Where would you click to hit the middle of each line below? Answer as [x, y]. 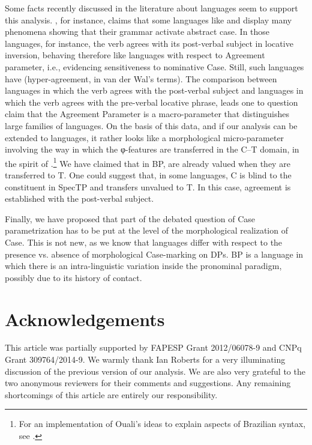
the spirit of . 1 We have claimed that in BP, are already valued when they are [148, 162]
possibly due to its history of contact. [73, 277]
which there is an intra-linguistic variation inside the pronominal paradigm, [143, 266]
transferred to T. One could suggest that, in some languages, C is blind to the [148, 174]
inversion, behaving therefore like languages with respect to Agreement [135, 55]
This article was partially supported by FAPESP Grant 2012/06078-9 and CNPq [153, 347]
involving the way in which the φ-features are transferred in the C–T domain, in [152, 149]
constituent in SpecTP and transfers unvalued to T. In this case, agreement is [148, 186]
